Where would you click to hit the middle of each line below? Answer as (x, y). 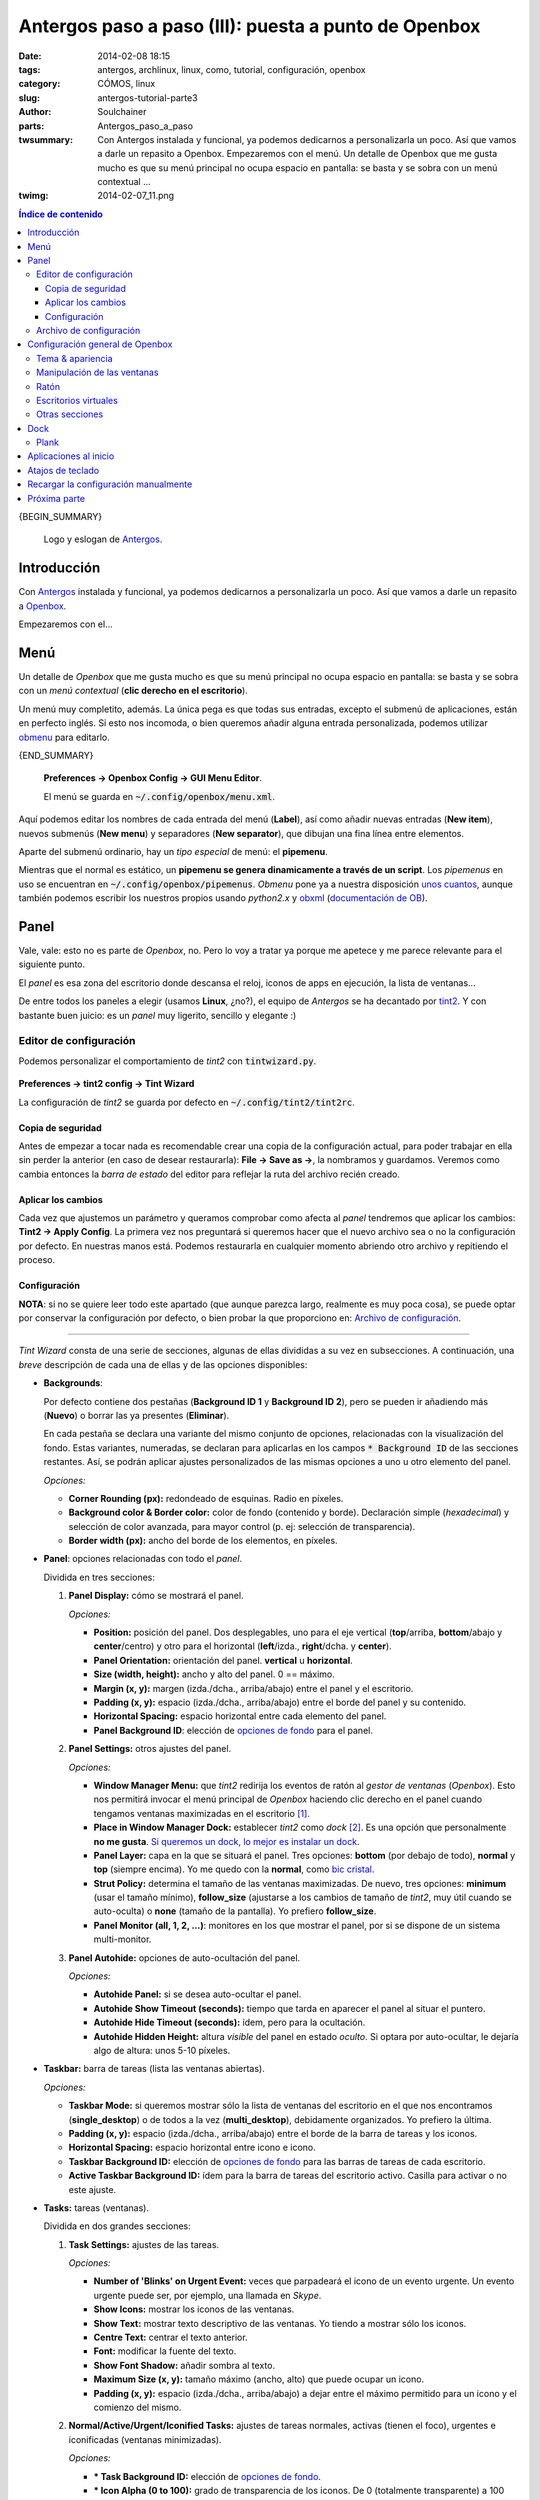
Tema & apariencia (75, 358)
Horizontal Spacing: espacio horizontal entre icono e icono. (192, 2147)
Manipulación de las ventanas (97, 372)
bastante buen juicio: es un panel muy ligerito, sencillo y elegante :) (157, 1015)
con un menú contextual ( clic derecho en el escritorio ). (133, 691)
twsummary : (46, 139)
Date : (30, 56)
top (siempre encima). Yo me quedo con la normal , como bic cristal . (234, 1869)
